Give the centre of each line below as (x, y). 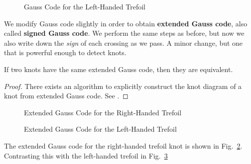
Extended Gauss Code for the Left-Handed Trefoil (100, 129)
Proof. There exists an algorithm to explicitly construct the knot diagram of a (123, 86)
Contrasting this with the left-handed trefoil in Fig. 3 (86, 155)
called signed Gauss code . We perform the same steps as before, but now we (124, 33)
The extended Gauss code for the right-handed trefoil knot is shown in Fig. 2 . (123, 145)
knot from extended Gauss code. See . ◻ (66, 96)
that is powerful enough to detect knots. (65, 52)
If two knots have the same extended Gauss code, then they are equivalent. (119, 69)
